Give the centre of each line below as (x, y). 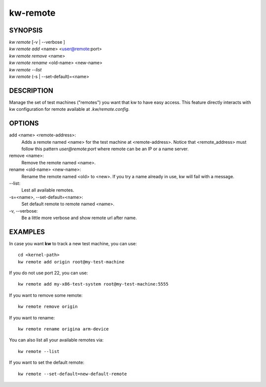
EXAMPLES (27, 232)
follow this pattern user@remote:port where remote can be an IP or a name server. (105, 149)
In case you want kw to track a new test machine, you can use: (73, 243)
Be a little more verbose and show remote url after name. (79, 218)
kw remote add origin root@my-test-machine (71, 262)
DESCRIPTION (31, 90)
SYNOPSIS (26, 30)
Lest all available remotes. (48, 190)
